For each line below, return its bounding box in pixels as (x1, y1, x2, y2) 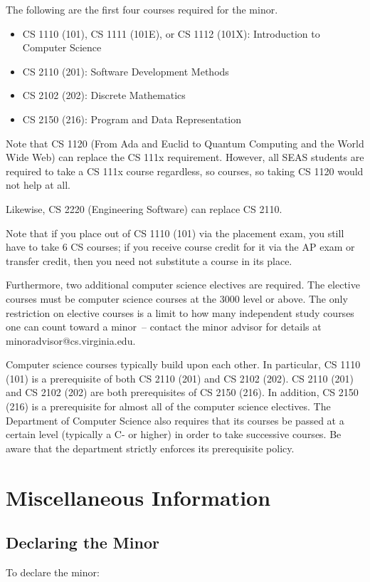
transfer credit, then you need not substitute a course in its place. (6, 253, 292, 268)
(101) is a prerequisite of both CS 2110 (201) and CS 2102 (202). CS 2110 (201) (6, 370, 354, 385)
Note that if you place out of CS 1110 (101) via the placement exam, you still (6, 225, 344, 240)
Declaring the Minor (6, 531, 159, 554)
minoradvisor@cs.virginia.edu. (6, 333, 136, 348)
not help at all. (6, 177, 71, 192)
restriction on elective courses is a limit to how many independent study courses (6, 305, 354, 320)
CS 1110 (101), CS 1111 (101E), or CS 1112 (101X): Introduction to (22, 26, 320, 41)
